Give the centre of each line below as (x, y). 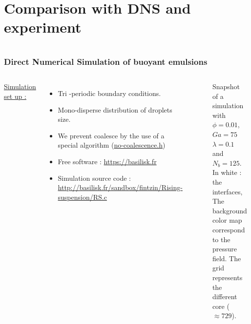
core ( (221, 306)
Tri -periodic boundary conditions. (109, 93)
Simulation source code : (94, 178)
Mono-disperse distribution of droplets (115, 109)
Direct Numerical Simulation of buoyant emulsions (106, 61)
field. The (227, 258)
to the (221, 239)
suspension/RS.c (82, 197)
